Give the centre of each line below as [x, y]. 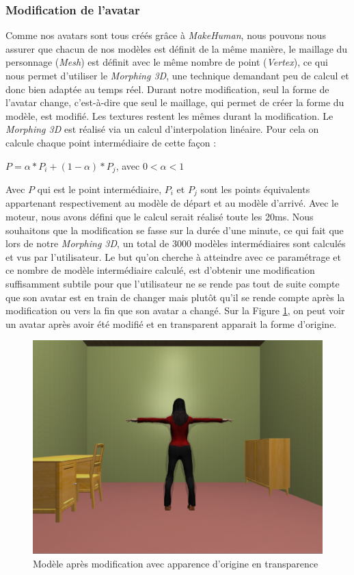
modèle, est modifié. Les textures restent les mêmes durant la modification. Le [169, 115]
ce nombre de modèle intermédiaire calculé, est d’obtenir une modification [160, 270]
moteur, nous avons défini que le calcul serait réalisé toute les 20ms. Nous [160, 217]
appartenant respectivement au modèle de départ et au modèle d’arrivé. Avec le [172, 203]
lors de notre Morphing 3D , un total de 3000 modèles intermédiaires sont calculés [176, 243]
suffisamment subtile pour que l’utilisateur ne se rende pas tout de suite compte [173, 284]
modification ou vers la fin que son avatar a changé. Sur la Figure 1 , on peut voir [175, 310]
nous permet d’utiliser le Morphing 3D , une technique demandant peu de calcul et [177, 75]
